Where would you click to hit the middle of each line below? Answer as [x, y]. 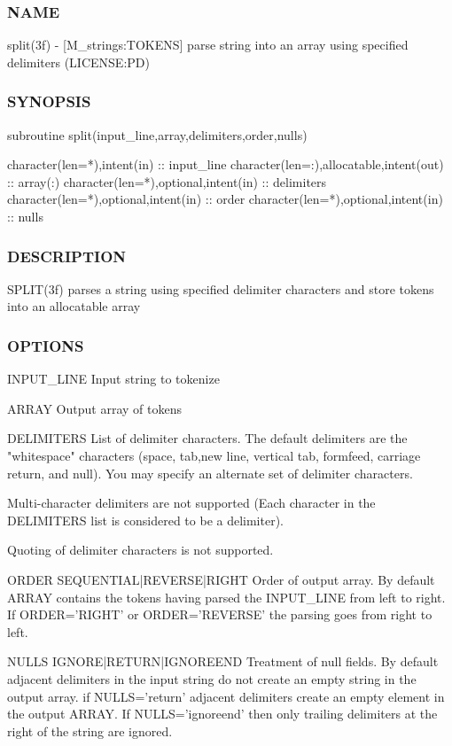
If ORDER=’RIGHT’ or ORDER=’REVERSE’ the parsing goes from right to [220, 614]
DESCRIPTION [67, 256]
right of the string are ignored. [90, 730]
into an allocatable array [74, 306]
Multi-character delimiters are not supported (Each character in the [191, 503]
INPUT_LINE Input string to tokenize [113, 379]
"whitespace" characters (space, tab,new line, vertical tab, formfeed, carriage [214, 455]
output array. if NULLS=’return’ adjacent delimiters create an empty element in [226, 696]
